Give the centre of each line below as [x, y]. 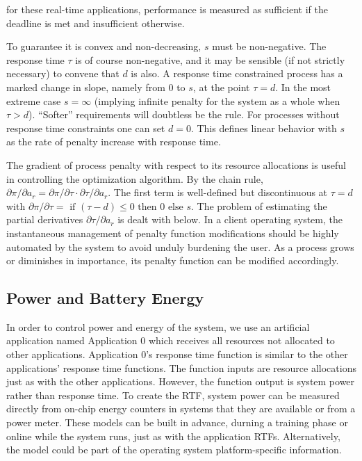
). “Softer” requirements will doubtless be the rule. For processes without [184, 114]
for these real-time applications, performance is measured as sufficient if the [167, 9]
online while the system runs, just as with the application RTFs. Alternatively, [173, 436]
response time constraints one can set [86, 128]
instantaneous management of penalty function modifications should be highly [173, 233]
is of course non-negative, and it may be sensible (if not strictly [210, 59]
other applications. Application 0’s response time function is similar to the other [177, 354]
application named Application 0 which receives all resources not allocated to [171, 340]
